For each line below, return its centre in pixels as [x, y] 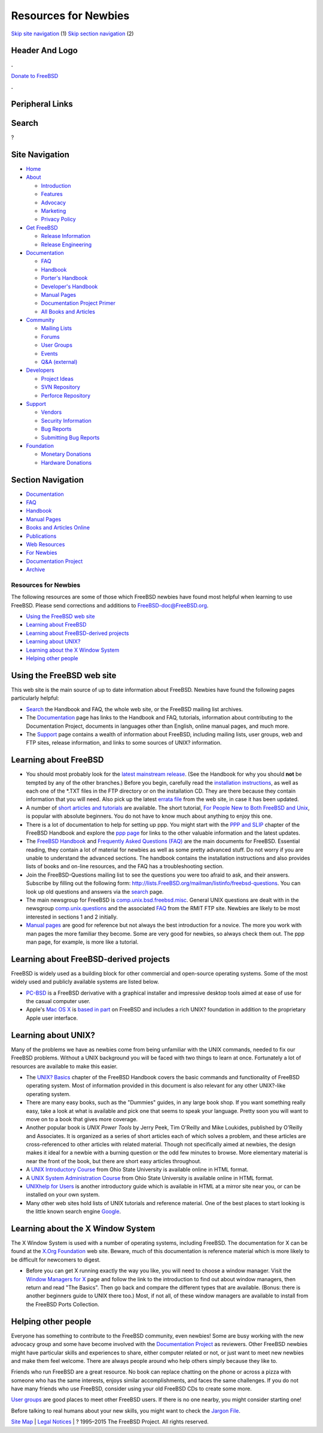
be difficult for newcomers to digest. [56, 1260]
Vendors [51, 412]
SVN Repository [61, 387]
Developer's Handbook [69, 286]
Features [52, 194]
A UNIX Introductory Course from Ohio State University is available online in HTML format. [137, 1170]
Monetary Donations [66, 454]
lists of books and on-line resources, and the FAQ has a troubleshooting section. [125, 866]
